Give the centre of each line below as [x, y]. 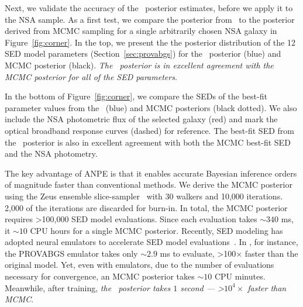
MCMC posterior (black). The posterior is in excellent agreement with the [139, 65]
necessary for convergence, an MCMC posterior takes [100, 276]
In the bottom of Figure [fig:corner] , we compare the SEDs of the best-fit [136, 96]
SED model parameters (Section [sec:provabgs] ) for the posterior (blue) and [143, 54]
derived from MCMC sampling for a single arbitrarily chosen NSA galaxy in [141, 31]
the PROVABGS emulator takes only [71, 253]
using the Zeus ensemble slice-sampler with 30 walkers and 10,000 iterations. [144, 196]
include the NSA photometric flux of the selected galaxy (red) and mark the [141, 119]
